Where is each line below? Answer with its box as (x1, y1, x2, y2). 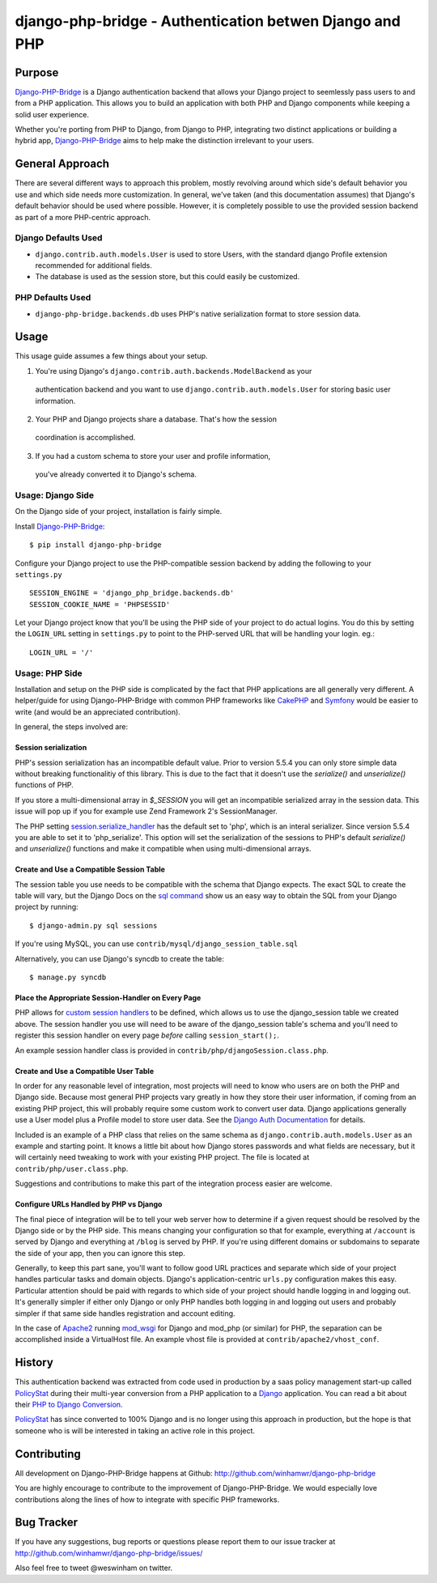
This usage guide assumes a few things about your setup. (15, 351, 208, 361)
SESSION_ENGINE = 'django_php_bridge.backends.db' (29, 588, 235, 598)
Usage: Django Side (15, 490, 95, 501)
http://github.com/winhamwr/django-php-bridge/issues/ (15, 1548, 203, 1558)
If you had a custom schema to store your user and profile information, (35, 451, 271, 460)
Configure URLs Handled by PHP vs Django (15, 1199, 163, 1209)
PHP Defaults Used (15, 292, 91, 303)
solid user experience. (15, 109, 89, 119)
